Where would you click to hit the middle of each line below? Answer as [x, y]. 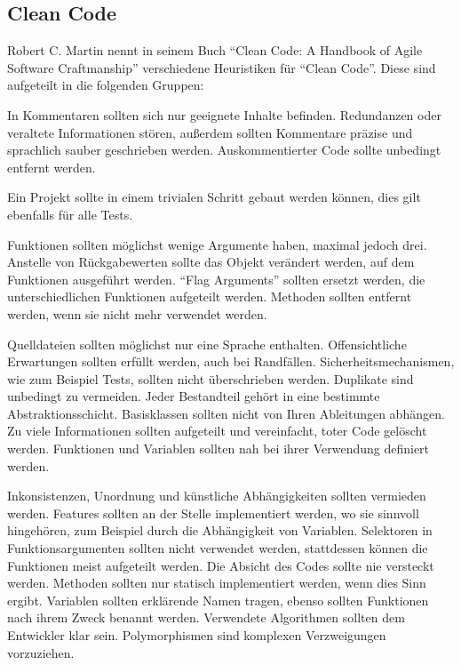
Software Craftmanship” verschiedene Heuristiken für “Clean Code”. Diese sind [222, 67]
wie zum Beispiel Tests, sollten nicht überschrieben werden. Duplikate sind [211, 378]
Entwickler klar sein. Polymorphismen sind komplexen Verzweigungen [197, 635]
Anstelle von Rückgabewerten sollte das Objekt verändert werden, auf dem [211, 262]
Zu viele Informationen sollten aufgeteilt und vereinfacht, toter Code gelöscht [217, 431]
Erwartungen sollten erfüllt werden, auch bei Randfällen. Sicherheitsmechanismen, [231, 361]
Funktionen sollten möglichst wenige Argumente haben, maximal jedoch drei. [217, 244]
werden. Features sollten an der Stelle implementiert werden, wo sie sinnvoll [213, 513]
